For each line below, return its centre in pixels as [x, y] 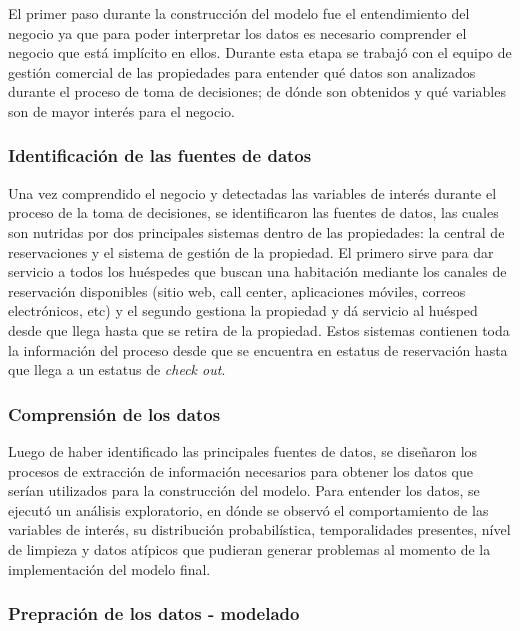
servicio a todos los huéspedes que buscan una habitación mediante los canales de [257, 271]
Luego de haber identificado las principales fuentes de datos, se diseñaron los [243, 450]
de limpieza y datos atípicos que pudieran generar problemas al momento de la [249, 548]
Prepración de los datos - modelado [154, 613]
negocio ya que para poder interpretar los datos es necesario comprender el [237, 32]
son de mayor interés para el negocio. [121, 110]
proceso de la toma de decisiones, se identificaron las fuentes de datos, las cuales [253, 212]
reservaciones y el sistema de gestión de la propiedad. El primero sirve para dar [251, 251]
